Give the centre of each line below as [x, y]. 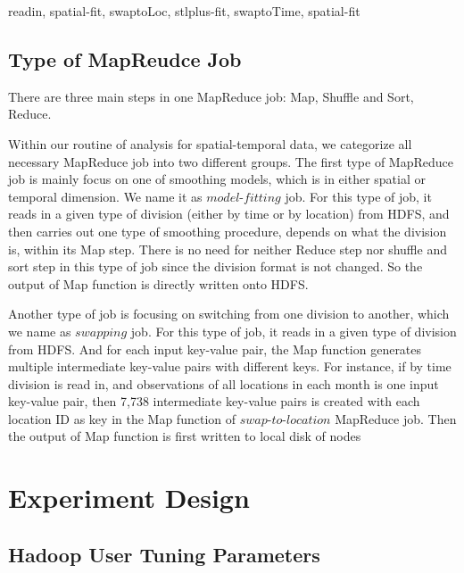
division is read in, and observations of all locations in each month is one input [224, 383]
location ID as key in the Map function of [122, 418]
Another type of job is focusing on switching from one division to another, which [229, 314]
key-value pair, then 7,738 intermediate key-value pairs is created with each [214, 401]
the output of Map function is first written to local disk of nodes [185, 436]
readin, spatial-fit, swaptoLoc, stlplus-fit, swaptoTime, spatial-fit [184, 11]
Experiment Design [129, 498]
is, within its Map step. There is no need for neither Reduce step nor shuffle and [228, 249]
